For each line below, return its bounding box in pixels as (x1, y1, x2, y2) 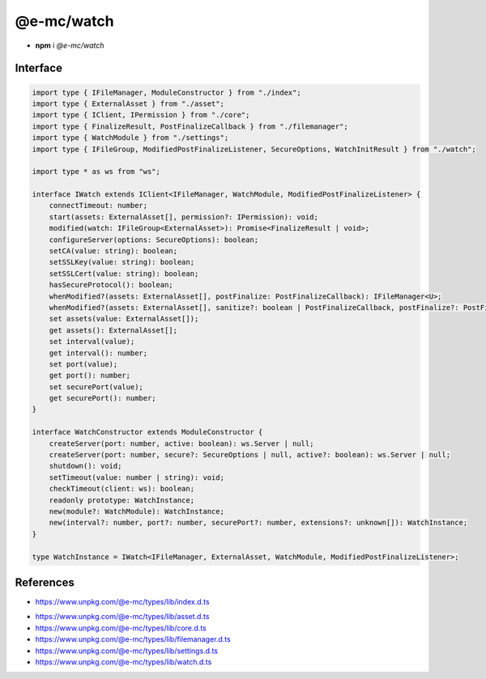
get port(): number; (49, 371, 131, 380)
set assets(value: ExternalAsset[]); (49, 314, 199, 324)
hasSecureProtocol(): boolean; (49, 280, 173, 290)
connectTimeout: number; (49, 201, 148, 210)
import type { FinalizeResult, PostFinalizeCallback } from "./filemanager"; (32, 121, 348, 131)
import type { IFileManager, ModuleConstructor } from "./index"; (32, 87, 301, 97)
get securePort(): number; (49, 393, 157, 403)
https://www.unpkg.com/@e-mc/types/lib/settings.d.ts (35, 646, 219, 656)
